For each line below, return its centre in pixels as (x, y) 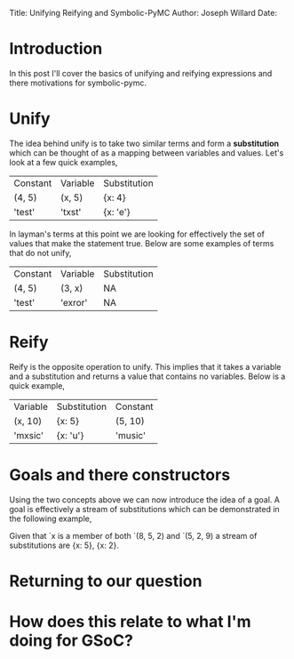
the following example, (51, 518)
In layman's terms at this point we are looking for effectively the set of (137, 234)
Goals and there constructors (120, 475)
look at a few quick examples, (64, 162)
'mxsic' (29, 435)
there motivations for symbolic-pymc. (78, 83)
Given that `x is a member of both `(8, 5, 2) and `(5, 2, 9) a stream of (133, 535)
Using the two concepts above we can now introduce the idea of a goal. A (144, 499)
